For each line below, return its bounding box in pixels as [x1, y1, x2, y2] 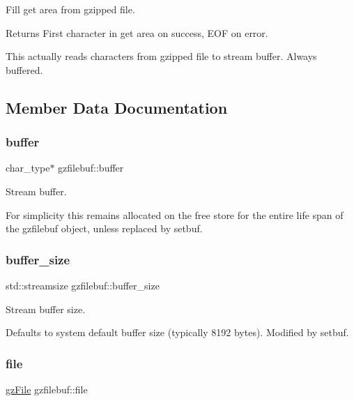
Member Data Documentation [6, 96, 228, 118]
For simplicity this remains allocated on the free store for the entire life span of [6, 207, 344, 222]
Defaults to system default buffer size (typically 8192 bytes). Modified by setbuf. [6, 325, 349, 340]
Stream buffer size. [6, 301, 86, 316]
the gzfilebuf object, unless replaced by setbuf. [6, 221, 203, 236]
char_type [6, 160, 50, 175]
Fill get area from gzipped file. [6, 2, 135, 16]
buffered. [6, 62, 43, 77]
